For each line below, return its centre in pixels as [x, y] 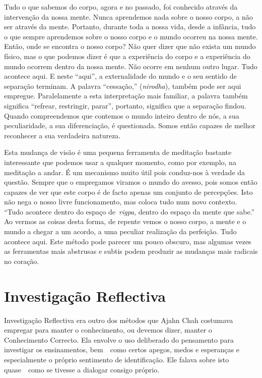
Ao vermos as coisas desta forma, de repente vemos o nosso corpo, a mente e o [125, 221]
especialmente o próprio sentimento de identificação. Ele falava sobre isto [117, 359]
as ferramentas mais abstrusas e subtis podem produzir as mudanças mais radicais [131, 251]
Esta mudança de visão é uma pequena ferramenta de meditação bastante [118, 152]
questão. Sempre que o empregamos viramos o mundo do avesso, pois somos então [131, 182]
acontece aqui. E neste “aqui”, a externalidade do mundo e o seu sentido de [120, 76]
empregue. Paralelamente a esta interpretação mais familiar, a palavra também [126, 96]
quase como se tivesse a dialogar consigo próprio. [82, 369]
